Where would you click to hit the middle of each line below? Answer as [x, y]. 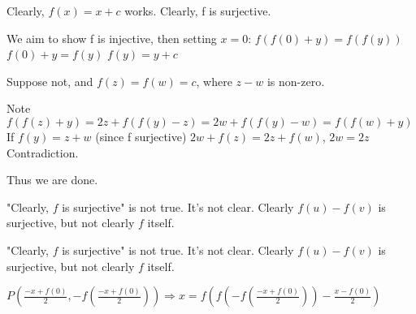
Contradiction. [43, 152]
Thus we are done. [52, 180]
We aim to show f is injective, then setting [112, 38]
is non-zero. [296, 81]
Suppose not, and [50, 81]
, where [214, 81]
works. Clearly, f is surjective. [198, 11]
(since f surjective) [141, 136]
